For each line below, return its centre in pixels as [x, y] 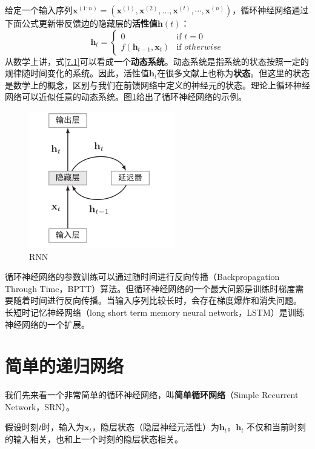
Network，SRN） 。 [40, 406]
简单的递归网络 [65, 366]
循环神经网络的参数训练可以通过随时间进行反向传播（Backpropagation [142, 277]
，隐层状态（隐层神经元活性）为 [155, 427]
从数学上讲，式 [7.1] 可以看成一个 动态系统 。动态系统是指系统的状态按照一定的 [157, 61]
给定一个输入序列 [39, 10]
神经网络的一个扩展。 [47, 324]
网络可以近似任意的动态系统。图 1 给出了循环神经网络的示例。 [126, 97]
